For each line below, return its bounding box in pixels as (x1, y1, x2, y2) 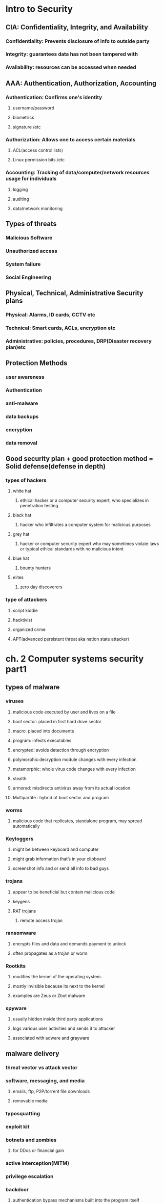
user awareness (5, 374, 44, 381)
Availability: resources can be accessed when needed (5, 64, 136, 71)
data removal (5, 439, 38, 446)
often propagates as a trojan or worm (12, 950, 88, 956)
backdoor (5, 1186, 29, 1193)
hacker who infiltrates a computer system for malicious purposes (20, 522, 151, 528)
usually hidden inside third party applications (12, 1016, 103, 1022)
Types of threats (5, 220, 57, 228)
